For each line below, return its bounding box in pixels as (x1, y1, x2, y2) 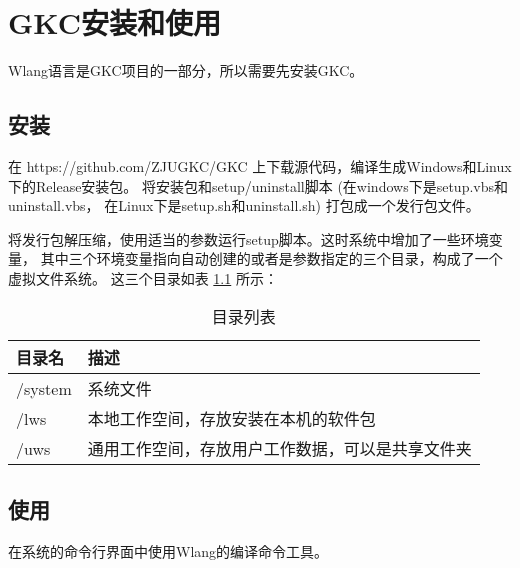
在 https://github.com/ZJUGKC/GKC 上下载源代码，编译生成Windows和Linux (8, 155, 512, 176)
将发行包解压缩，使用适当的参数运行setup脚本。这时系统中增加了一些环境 (8, 228, 489, 249)
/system (16, 376, 72, 400)
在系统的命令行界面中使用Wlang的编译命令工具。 (8, 540, 329, 561)
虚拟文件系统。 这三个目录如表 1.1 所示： (8, 267, 278, 288)
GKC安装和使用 (8, 2, 221, 43)
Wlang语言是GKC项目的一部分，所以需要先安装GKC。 (8, 60, 364, 81)
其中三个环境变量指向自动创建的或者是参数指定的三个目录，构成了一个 (40, 248, 503, 269)
